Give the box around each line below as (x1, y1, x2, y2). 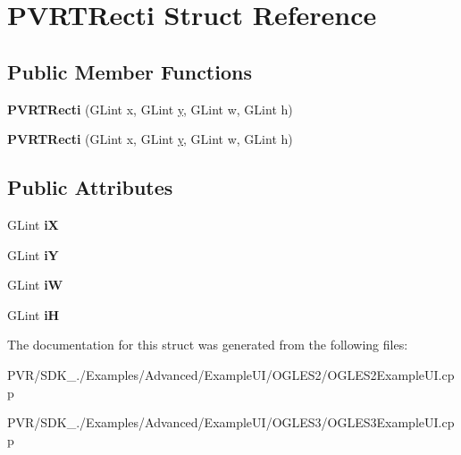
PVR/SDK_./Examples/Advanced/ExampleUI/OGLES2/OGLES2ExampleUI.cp (7, 365, 455, 383)
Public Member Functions (7, 57, 252, 85)
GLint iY (7, 245, 59, 264)
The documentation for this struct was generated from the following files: (7, 335, 408, 354)
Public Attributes (7, 173, 173, 201)
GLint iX (7, 215, 59, 233)
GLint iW (7, 275, 63, 294)
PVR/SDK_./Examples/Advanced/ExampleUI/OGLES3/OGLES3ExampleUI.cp (7, 413, 455, 432)
